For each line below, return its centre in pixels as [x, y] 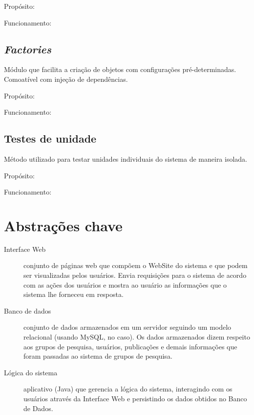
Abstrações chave [63, 225]
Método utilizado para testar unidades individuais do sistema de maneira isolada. [126, 159]
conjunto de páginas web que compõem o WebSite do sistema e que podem [136, 265]
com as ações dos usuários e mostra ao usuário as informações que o [125, 284]
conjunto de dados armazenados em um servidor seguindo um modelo [127, 327]
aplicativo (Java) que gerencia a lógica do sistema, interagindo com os [128, 389]
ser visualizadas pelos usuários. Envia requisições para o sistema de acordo [135, 275]
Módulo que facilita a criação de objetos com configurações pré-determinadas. [120, 69]
